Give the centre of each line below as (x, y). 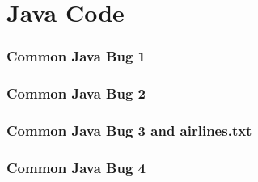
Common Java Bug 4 (76, 167)
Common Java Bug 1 (76, 56)
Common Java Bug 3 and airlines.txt (129, 130)
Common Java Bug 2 (76, 93)
